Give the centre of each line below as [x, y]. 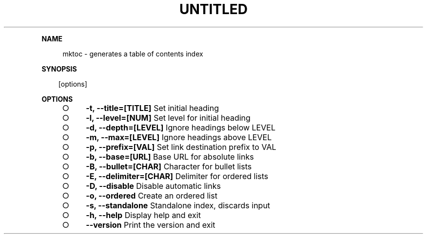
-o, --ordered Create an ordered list [152, 195]
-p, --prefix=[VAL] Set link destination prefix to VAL [181, 147]
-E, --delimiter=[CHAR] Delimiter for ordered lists [177, 176]
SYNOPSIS [59, 69]
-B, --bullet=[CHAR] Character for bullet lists [169, 166]
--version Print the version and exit [151, 225]
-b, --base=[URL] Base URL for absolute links [170, 156]
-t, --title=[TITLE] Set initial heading [152, 108]
